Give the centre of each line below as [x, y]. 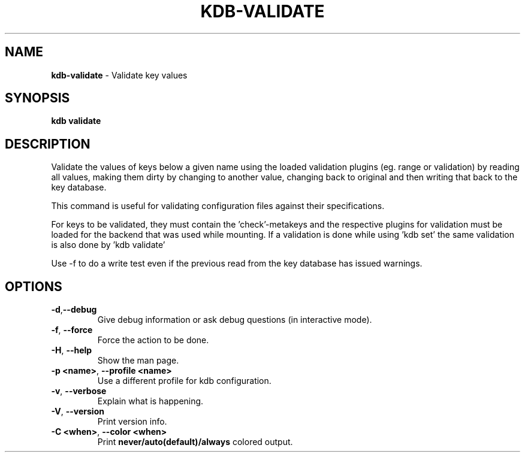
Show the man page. [138, 361]
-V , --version [78, 411]
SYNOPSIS [37, 98]
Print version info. [132, 422]
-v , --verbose [79, 391]
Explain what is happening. [150, 401]
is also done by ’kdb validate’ [108, 245]
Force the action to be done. [153, 340]
